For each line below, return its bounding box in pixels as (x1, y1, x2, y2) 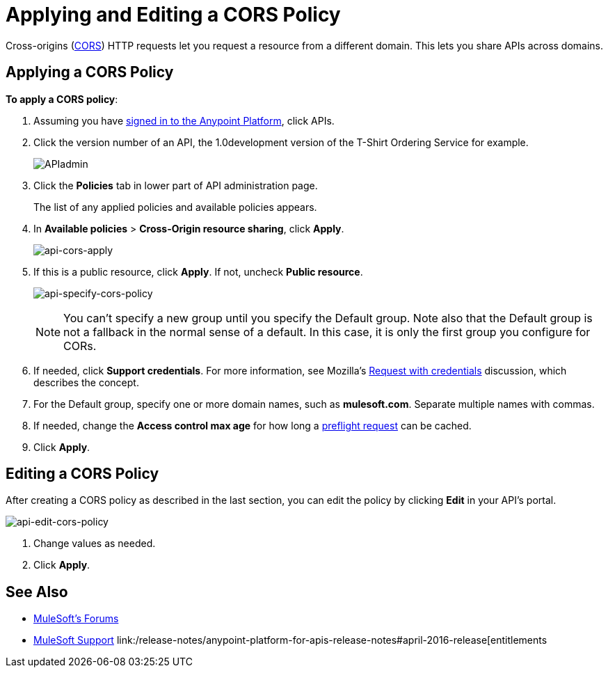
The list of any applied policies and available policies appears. (33, 200, 317, 213)
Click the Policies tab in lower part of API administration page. (33, 179, 318, 191)
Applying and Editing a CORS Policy (6, 3, 341, 26)
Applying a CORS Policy (6, 63, 174, 81)
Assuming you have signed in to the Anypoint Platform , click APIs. (33, 114, 335, 127)
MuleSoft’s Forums (33, 612, 119, 625)
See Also (6, 583, 68, 601)
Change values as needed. (33, 537, 156, 550)
